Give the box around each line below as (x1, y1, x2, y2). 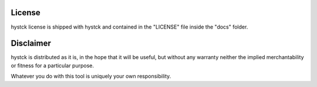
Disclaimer (11, 39, 51, 48)
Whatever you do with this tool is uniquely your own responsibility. (11, 73, 171, 80)
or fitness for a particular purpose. (11, 62, 94, 69)
